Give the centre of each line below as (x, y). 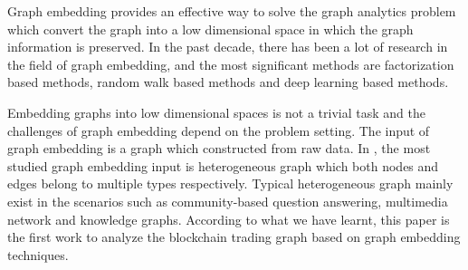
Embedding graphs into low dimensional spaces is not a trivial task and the (216, 112)
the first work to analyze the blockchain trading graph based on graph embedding (234, 237)
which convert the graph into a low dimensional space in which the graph (210, 29)
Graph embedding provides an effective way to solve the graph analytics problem (232, 11)
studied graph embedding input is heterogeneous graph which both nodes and (223, 165)
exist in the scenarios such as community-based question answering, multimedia (228, 201)
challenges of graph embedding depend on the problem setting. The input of (219, 130)
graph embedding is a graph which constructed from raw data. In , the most (219, 148)
